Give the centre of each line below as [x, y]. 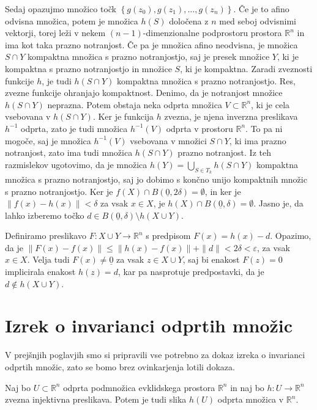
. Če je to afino [261, 9]
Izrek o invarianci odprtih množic [149, 325]
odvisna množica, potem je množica [72, 20]
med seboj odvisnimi [258, 20]
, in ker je [223, 191]
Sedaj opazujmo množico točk [61, 9]
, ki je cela [270, 104]
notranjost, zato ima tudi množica [69, 152]
